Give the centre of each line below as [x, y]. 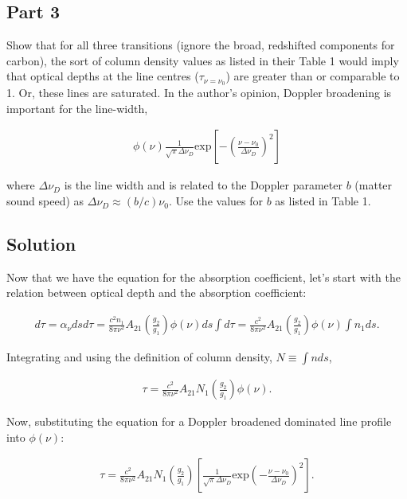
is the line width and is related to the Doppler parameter [203, 185]
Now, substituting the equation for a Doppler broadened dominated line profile [199, 421]
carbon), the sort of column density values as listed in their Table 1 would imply [203, 60]
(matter [374, 185]
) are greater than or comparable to [313, 76]
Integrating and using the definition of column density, [139, 357]
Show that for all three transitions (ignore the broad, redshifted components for [201, 45]
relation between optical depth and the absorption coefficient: [157, 292]
